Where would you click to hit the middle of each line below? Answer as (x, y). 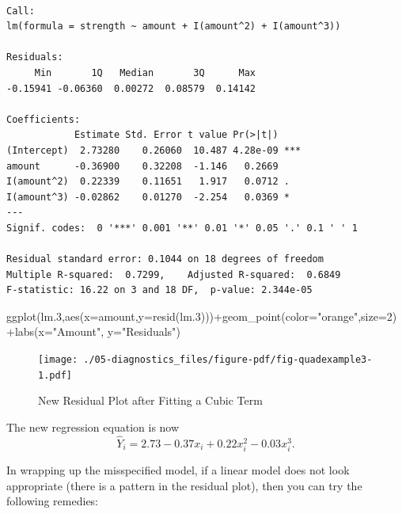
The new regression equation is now (93, 426)
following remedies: (53, 501)
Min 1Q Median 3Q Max (145, 72)
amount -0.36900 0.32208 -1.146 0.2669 (142, 166)
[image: (58, 360)
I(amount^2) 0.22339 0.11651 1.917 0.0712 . (148, 182)
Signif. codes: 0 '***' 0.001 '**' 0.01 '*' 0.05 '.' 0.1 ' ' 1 (182, 228)
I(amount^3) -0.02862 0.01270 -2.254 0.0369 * (148, 197)
